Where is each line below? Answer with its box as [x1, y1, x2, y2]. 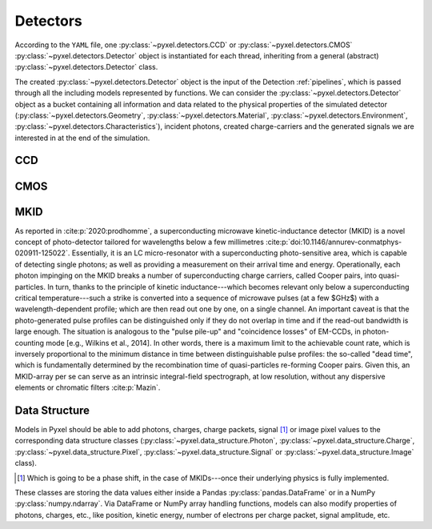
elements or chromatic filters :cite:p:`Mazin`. [14, 383, 161, 392]
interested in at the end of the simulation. [14, 133, 150, 142]
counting [14, 338, 44, 347]
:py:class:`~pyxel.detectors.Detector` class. [14, 62, 158, 72]
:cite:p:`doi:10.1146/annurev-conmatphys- [265, 237, 402, 246]
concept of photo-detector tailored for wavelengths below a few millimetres [14, 237, 264, 246]
